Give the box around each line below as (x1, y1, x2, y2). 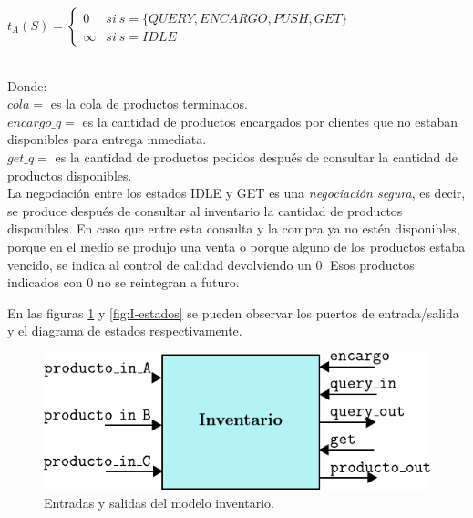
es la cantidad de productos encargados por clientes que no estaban (82, 111, 458, 130)
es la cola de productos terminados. (50, 94, 248, 113)
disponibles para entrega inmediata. (7, 129, 207, 149)
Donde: (7, 76, 47, 95)
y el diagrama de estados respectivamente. (7, 321, 242, 340)
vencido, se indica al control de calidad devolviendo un (7, 254, 312, 274)
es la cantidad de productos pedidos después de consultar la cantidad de (55, 147, 458, 166)
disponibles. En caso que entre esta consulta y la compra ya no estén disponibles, (7, 219, 460, 238)
